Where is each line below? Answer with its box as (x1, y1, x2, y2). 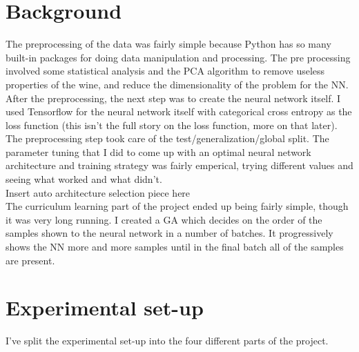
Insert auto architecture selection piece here (6, 185, 191, 199)
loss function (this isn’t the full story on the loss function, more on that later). (6, 117, 338, 132)
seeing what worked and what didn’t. (6, 172, 162, 186)
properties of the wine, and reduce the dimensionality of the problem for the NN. (6, 77, 349, 91)
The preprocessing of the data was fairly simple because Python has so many (6, 37, 331, 51)
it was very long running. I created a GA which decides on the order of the (6, 212, 322, 226)
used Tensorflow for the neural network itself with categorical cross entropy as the (6, 104, 352, 119)
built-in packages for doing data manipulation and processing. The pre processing (6, 50, 351, 64)
